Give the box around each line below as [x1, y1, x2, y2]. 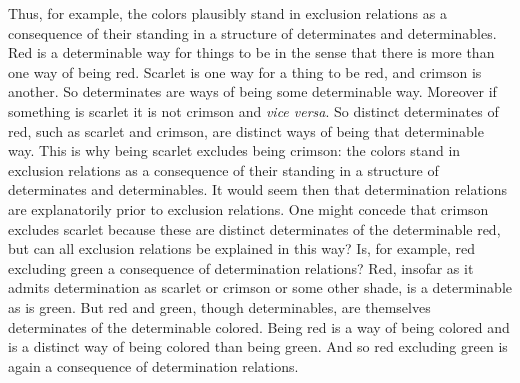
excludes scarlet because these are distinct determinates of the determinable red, [8, 218, 501, 239]
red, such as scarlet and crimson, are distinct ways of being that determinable [8, 120, 484, 141]
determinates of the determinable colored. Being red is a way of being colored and [8, 316, 510, 337]
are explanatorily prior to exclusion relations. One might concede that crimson [8, 198, 489, 219]
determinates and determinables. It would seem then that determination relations [8, 179, 508, 200]
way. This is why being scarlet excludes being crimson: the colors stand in [8, 140, 461, 161]
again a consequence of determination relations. [8, 355, 299, 376]
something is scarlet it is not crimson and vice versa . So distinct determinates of [8, 100, 499, 121]
